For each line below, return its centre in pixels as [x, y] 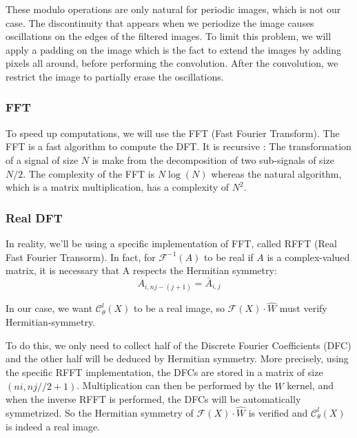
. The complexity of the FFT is [89, 173]
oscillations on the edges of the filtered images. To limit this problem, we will [169, 36]
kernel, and [310, 385]
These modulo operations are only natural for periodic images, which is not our [173, 9]
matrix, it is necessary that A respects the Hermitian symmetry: [141, 270]
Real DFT [34, 217]
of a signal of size [42, 159]
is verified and [278, 412]
